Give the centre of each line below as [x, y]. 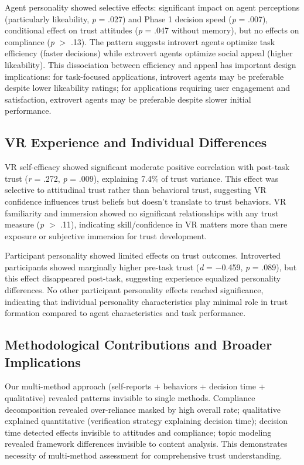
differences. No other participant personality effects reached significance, [134, 290]
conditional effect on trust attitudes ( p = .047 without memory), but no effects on [152, 30]
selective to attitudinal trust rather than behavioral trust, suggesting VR [136, 190]
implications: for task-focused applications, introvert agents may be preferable [144, 76]
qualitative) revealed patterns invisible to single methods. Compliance [130, 398]
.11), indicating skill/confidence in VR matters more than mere [174, 224]
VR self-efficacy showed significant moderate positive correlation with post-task [147, 167]
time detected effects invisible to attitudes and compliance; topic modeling [138, 432]
